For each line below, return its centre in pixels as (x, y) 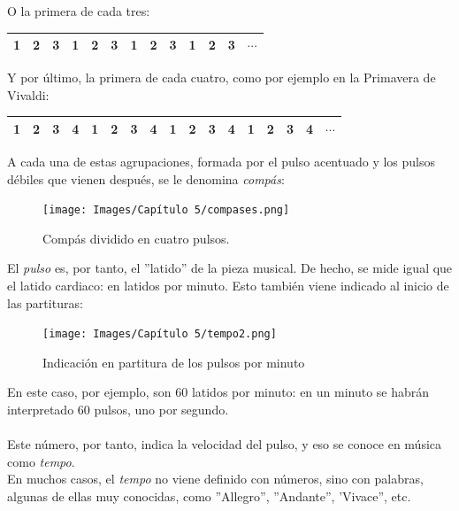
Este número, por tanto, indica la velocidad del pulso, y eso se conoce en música (225, 444)
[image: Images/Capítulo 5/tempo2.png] (160, 334)
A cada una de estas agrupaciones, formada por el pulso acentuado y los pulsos (222, 161)
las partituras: (45, 302)
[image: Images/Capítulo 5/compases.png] (166, 210)
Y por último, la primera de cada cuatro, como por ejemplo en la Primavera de (222, 77)
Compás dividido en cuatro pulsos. (136, 238)
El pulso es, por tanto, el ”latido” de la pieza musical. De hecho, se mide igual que (230, 268)
